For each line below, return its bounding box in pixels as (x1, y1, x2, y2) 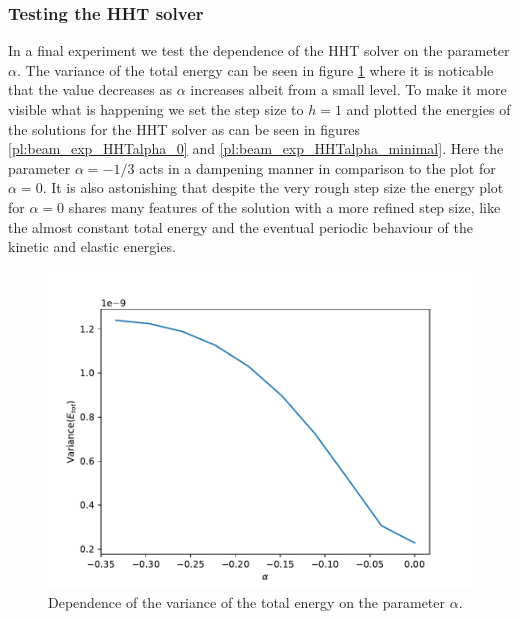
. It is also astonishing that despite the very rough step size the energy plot (42, 177, 504, 198)
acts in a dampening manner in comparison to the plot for (139, 157, 496, 178)
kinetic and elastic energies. (8, 236, 176, 257)
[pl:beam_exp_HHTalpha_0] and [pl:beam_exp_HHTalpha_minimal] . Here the (8, 138, 504, 159)
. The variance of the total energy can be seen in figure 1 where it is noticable (16, 59, 494, 80)
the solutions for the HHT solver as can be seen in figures (8, 118, 361, 139)
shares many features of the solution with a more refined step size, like (68, 196, 501, 217)
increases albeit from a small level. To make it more (190, 79, 507, 100)
